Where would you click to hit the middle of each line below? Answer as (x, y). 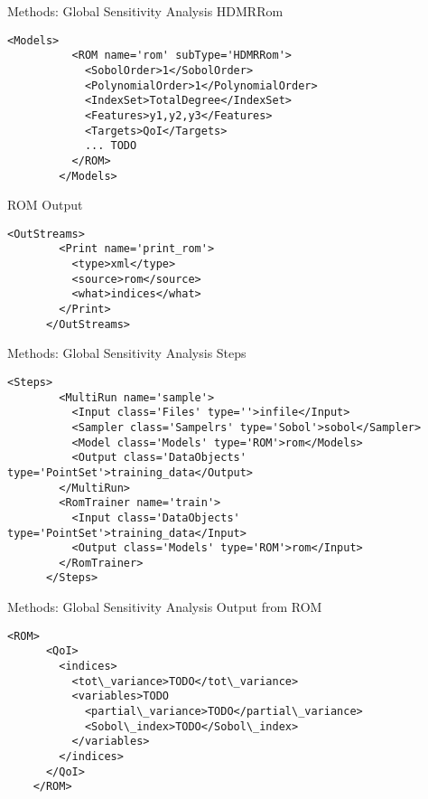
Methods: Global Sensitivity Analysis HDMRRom (145, 11)
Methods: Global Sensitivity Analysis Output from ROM (165, 607)
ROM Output (45, 205)
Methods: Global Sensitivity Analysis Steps (127, 353)
